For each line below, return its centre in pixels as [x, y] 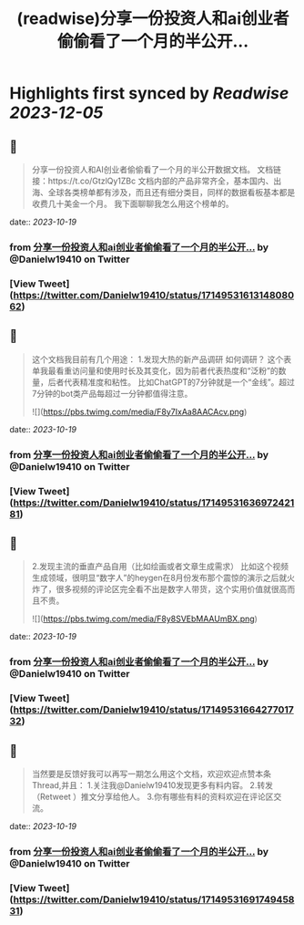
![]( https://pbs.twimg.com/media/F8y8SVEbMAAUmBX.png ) [144, 619]
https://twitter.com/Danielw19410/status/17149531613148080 [153, 295]
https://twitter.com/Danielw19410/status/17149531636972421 [154, 503]
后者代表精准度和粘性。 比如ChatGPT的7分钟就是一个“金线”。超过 [172, 382]
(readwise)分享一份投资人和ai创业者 [153, 19]
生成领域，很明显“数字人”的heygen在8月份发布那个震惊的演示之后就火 [163, 578]
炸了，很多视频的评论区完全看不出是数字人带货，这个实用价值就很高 [159, 589]
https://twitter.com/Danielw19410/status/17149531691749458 [154, 899]
